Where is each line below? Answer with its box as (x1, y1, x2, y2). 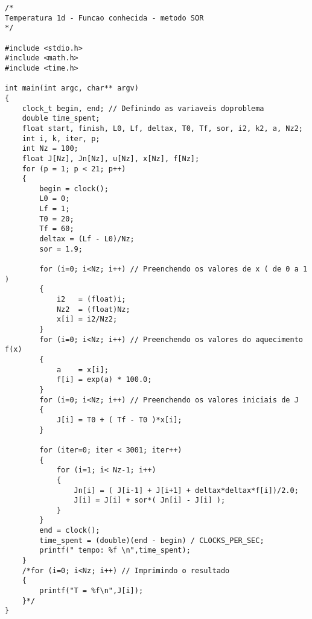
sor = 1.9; (39, 244, 83, 253)
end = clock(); (39, 526, 100, 535)
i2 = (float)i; (56, 295, 126, 304)
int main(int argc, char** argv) (5, 84, 139, 93)
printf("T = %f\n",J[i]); (39, 586, 144, 595)
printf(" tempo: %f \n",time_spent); (39, 546, 191, 555)
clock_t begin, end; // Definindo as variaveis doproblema (22, 104, 264, 113)
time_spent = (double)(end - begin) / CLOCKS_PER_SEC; (39, 536, 264, 545)
